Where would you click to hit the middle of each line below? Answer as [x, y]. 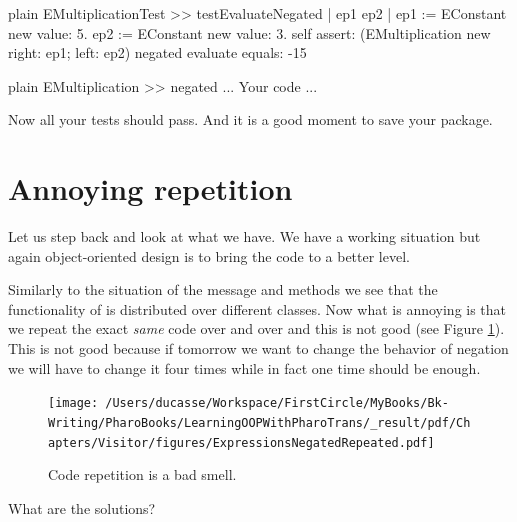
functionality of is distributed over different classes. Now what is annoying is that [257, 308]
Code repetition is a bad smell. [142, 474]
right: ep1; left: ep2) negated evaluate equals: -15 [157, 52]
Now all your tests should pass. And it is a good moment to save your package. [250, 119]
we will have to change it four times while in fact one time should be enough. [244, 367]
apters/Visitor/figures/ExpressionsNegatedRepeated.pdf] [241, 442]
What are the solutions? [82, 507]
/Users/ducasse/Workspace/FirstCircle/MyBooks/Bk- [277, 403]
